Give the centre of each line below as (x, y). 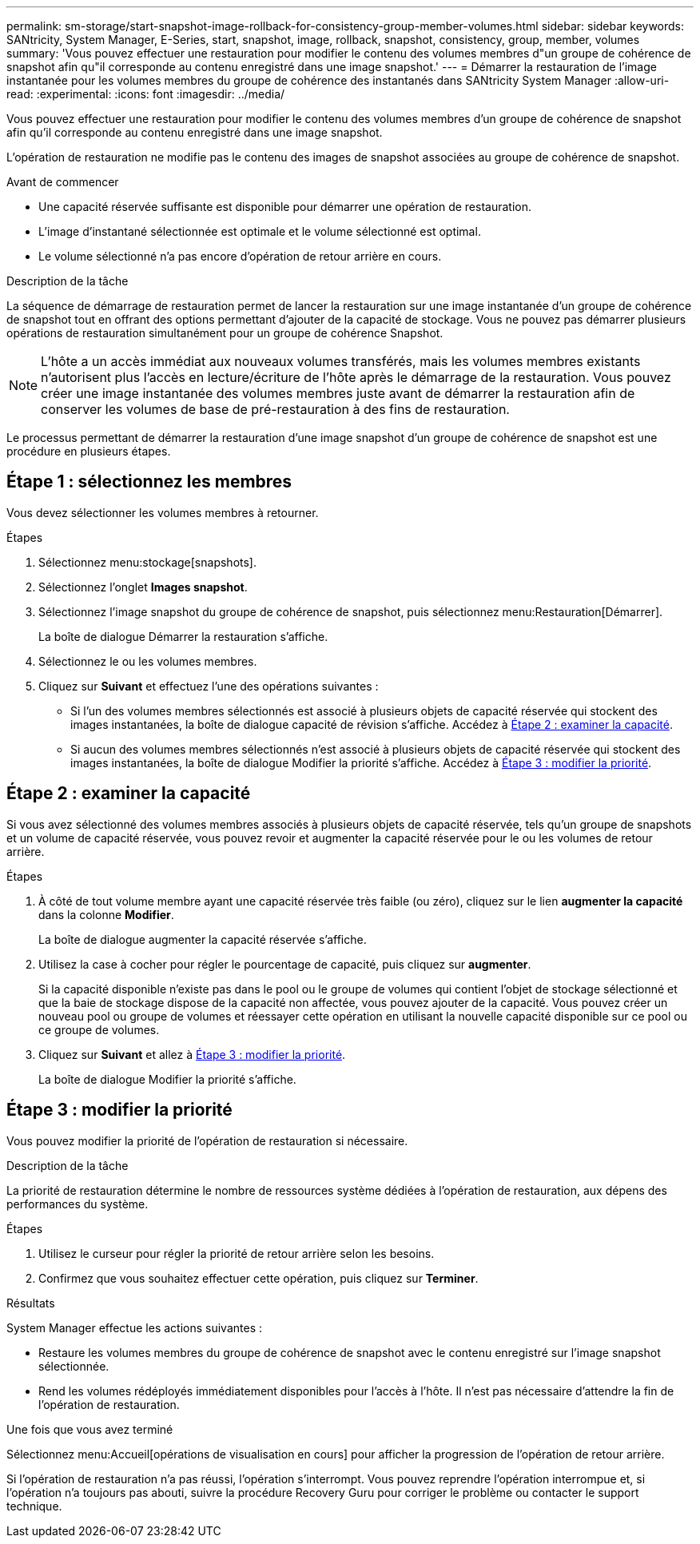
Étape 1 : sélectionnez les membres (149, 482)
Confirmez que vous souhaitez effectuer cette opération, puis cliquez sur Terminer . (259, 1278)
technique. (34, 1506)
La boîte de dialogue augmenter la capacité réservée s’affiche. (203, 939)
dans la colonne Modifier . (106, 914)
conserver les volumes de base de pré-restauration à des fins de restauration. (275, 409)
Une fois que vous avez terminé (90, 1429)
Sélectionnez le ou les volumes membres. (148, 661)
